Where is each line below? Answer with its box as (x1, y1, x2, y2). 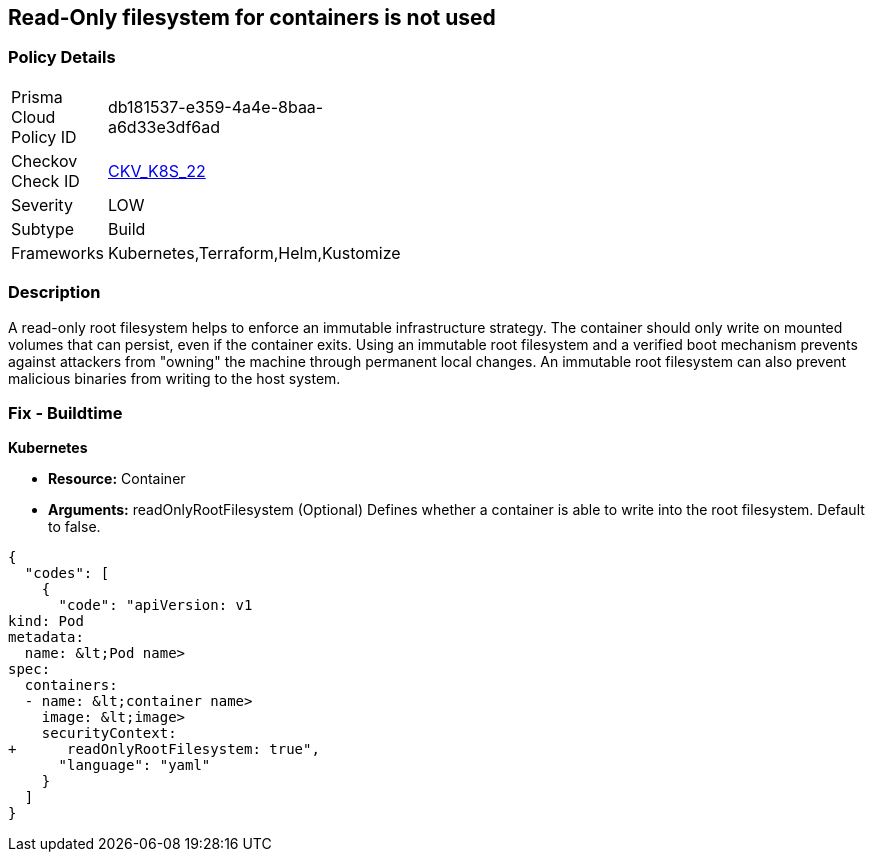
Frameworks (11, 242, 104, 263)
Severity (11, 194, 73, 215)
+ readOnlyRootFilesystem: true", (8, 741, 320, 758)
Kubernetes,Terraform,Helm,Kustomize (107, 242, 401, 263)
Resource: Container (48, 470, 186, 488)
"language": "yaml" (58, 757, 211, 774)
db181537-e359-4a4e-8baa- (107, 96, 324, 117)
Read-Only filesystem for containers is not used (8, 5, 496, 30)
